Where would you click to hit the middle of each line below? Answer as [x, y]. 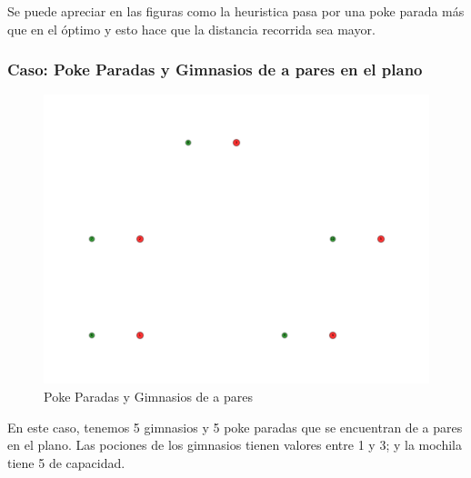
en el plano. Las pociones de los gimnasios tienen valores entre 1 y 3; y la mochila [235, 445]
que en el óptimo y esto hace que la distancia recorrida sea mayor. [191, 29]
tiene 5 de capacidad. [66, 462]
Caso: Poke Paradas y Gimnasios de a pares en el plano [215, 70]
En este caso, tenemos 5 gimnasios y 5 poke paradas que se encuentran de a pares [235, 427]
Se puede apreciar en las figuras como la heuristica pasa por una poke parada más [236, 11]
